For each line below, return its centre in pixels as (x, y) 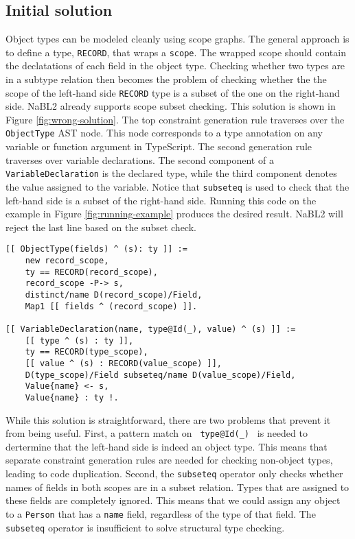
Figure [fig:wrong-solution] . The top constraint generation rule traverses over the (175, 119)
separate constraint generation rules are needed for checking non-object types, (169, 460)
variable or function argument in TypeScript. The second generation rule (159, 146)
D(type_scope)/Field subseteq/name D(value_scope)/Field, (160, 375)
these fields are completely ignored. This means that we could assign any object (173, 500)
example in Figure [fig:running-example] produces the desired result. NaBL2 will (174, 214)
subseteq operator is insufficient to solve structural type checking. (145, 527)
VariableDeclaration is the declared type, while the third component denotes (171, 173)
